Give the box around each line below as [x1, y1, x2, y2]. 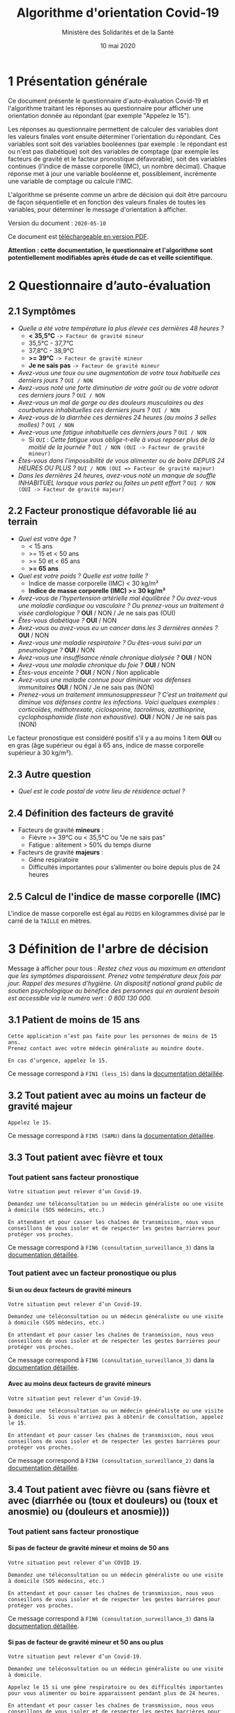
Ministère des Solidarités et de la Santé [61, 28, 174, 36]
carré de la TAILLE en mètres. [8, 917, 92, 925]
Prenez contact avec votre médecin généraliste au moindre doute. [8, 1044, 205, 1052]
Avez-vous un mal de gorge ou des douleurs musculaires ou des [17, 398, 204, 407]
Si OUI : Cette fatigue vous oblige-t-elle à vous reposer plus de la [28, 435, 215, 444]
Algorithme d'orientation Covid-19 [16, 5, 220, 21]
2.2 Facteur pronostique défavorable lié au [8, 505, 197, 517]
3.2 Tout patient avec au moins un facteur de [8, 1090, 206, 1102]
